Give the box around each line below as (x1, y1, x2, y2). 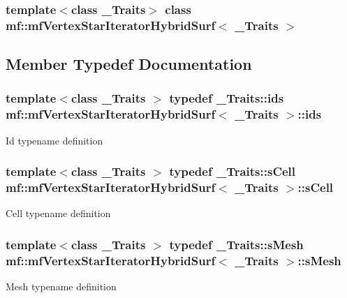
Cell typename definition (6, 206, 111, 221)
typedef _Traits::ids (169, 89, 284, 107)
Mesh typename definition (6, 279, 117, 294)
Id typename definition (6, 133, 103, 147)
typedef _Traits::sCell (169, 163, 296, 180)
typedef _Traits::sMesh (169, 235, 304, 253)
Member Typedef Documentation (6, 53, 252, 75)
